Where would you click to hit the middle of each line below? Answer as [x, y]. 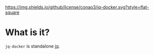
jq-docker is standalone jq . [33, 46]
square [12, 12]
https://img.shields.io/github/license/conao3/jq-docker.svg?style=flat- [77, 7]
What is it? [28, 32]
